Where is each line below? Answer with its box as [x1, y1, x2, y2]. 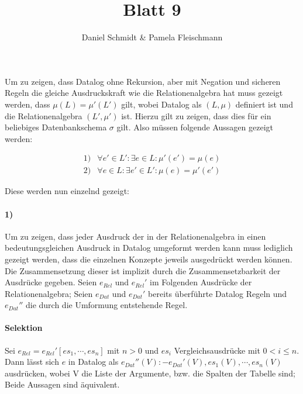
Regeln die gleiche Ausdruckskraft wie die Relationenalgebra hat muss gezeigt [5, 87, 283, 99]
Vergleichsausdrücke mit [174, 344, 260, 356]
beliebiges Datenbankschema [5, 121, 107, 133]
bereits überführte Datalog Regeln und [148, 287, 287, 299]
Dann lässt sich [5, 355, 59, 368]
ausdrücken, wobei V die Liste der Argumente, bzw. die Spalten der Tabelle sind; [5, 367, 295, 379]
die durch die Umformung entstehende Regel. [25, 299, 188, 311]
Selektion [5, 322, 43, 334]
